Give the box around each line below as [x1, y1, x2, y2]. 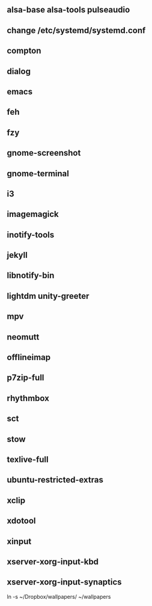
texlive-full [7, 454, 49, 465]
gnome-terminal [7, 168, 70, 179]
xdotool [7, 516, 36, 526]
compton [7, 46, 41, 56]
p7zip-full [7, 373, 44, 383]
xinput [7, 536, 32, 546]
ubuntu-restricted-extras [7, 475, 104, 485]
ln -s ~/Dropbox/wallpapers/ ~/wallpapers [7, 593, 111, 600]
